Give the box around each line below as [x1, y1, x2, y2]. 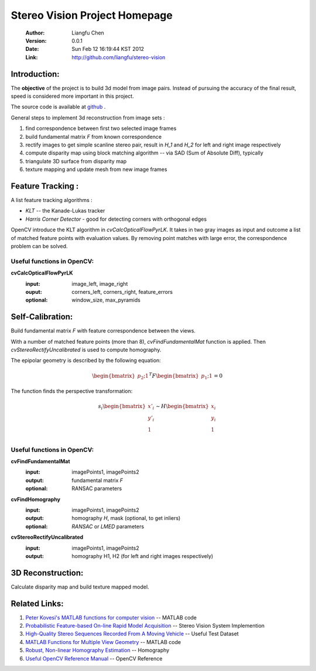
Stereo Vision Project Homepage [11, 9, 173, 22]
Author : [25, 29, 45, 36]
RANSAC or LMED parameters [71, 523, 145, 530]
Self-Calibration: [11, 312, 73, 322]
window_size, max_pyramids [71, 296, 140, 304]
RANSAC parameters [71, 485, 122, 492]
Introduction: [11, 69, 60, 79]
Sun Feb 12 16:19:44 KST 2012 [71, 46, 145, 53]
